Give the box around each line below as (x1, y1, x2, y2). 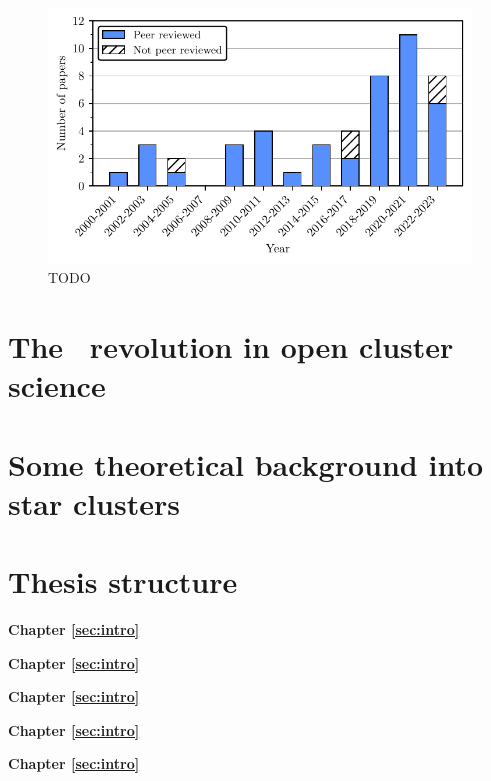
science (8, 365, 106, 406)
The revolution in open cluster (8, 326, 454, 367)
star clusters (8, 482, 180, 523)
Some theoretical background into (8, 443, 484, 484)
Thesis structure (8, 561, 238, 602)
